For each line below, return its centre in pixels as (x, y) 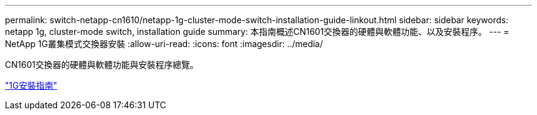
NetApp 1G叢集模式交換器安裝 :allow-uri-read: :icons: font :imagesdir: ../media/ (164, 44)
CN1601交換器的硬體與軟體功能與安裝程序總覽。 (102, 65)
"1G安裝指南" (31, 85)
